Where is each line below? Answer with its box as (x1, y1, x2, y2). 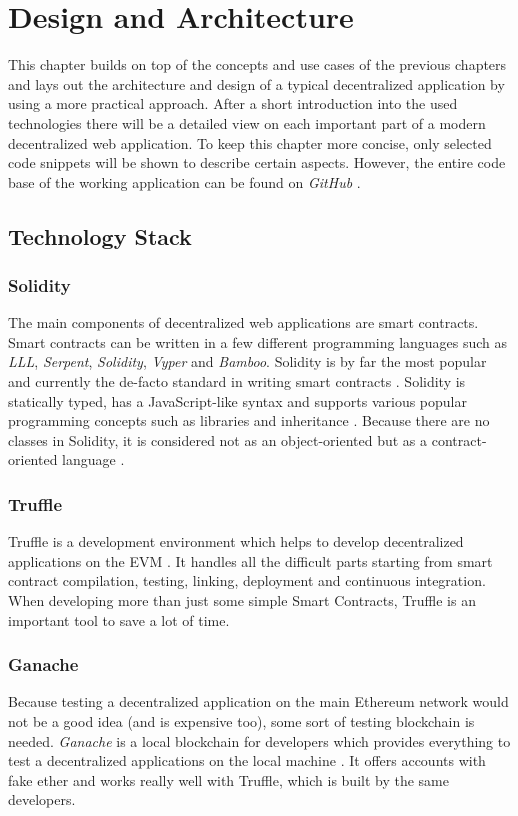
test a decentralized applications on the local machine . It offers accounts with (8, 750, 486, 771)
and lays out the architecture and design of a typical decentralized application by (8, 73, 505, 94)
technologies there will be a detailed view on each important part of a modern (8, 112, 486, 133)
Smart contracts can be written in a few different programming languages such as (8, 331, 508, 352)
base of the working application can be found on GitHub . (8, 171, 361, 192)
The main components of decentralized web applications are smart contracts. (8, 312, 479, 333)
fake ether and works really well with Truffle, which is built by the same (8, 769, 449, 790)
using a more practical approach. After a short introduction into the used (8, 93, 458, 114)
